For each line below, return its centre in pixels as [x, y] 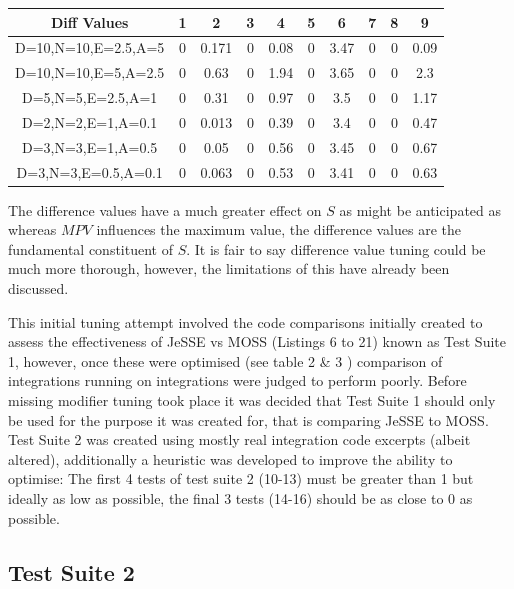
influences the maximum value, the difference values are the [279, 229]
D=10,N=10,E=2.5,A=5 [90, 47]
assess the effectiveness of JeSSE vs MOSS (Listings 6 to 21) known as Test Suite [257, 341]
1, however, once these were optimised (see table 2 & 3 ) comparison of [225, 360]
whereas [32, 229]
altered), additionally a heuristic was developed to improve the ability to [230, 458]
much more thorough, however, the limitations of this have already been [229, 268]
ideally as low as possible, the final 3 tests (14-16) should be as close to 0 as [240, 497]
